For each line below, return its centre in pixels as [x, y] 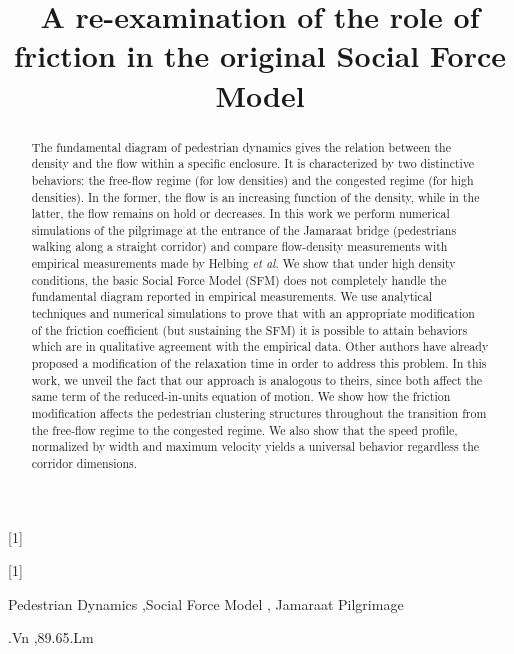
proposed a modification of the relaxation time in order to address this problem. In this [259, 363]
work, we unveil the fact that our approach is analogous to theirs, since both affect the [257, 379]
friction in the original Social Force [260, 55]
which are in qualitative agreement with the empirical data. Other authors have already [260, 346]
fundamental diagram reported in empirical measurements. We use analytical [232, 296]
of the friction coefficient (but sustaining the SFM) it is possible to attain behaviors [249, 329]
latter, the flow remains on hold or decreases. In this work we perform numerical [240, 213]
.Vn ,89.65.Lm [51, 637]
